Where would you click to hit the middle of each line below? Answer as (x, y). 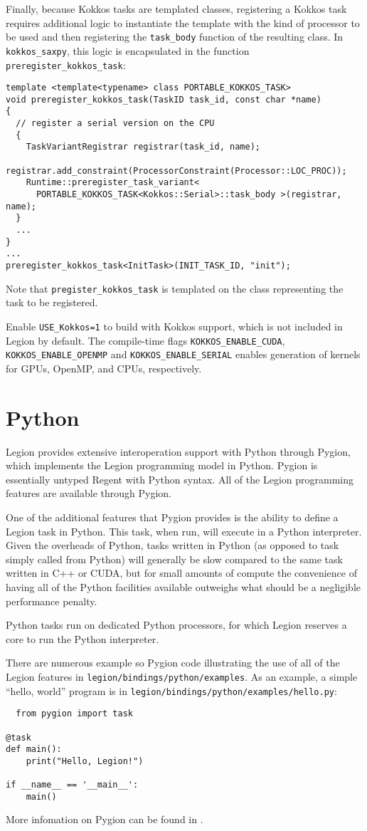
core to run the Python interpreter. (83, 638)
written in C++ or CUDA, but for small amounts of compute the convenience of (181, 573)
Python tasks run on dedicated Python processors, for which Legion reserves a (176, 625)
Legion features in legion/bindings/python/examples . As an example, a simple (182, 676)
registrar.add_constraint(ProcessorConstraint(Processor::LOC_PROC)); (176, 171)
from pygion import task (74, 714)
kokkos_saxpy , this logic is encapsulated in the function (128, 50)
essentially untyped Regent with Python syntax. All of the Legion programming (180, 479)
